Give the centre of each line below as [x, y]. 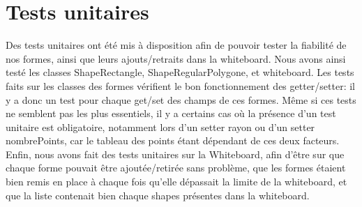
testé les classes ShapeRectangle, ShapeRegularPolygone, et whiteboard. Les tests [180, 72]
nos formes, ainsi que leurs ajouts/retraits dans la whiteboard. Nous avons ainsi [176, 58]
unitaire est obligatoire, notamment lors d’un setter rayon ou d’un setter [160, 127]
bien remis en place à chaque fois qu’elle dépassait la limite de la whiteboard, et [176, 182]
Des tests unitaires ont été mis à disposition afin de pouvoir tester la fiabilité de [176, 45]
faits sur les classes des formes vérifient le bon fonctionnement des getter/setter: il [181, 85]
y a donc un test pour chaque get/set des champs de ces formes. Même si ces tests [181, 99]
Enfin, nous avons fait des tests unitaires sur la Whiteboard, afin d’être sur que [175, 154]
